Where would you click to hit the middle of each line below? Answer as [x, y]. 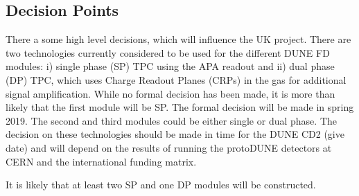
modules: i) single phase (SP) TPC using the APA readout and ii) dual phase [170, 66]
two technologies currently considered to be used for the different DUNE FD [168, 52]
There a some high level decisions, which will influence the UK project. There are [178, 39]
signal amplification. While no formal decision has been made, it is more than [170, 93]
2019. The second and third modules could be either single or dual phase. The [171, 120]
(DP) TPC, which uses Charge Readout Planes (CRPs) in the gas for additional [176, 79]
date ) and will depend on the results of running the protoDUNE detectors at [169, 147]
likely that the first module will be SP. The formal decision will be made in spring [180, 107]
